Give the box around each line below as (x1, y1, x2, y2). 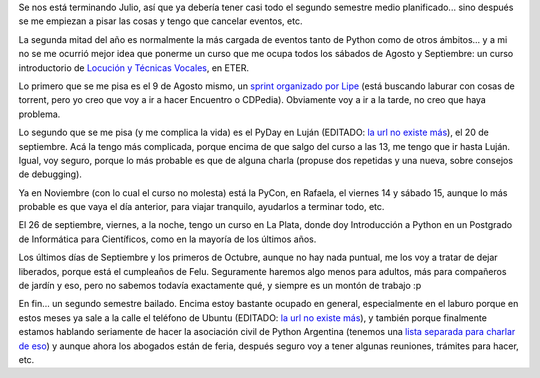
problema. (18, 108, 61, 120)
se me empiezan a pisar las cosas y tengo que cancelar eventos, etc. (18, 15, 303, 27)
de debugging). (18, 168, 82, 180)
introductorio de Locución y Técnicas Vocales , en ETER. (18, 61, 250, 74)
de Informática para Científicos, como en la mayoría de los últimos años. (18, 233, 317, 245)
